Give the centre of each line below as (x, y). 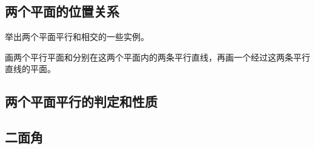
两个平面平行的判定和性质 (81, 101)
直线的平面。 (30, 69)
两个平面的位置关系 (62, 11)
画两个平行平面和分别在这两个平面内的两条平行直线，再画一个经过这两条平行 (157, 57)
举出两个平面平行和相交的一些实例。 (77, 37)
